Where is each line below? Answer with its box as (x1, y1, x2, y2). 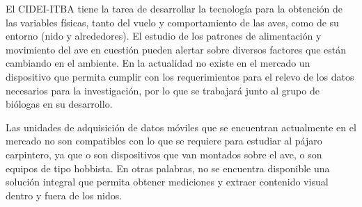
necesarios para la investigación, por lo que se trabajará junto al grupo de (6, 83, 320, 97)
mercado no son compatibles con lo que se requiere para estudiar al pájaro (6, 133, 322, 148)
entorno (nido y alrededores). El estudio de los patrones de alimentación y (6, 28, 322, 43)
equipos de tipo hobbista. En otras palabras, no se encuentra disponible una (6, 160, 330, 175)
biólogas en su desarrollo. (6, 97, 113, 111)
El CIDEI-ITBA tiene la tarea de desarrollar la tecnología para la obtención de (6, 1, 343, 15)
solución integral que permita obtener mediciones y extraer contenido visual (6, 174, 329, 189)
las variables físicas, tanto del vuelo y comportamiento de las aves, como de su (6, 15, 339, 29)
